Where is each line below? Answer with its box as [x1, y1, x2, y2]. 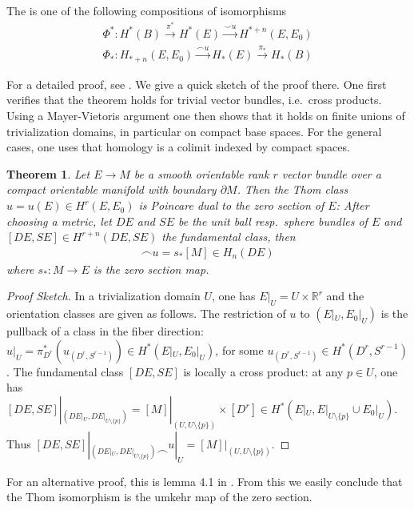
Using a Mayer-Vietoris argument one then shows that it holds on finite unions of [6, 107, 405, 124]
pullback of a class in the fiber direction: [6, 323, 204, 339]
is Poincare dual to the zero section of [138, 197, 324, 214]
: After [336, 197, 369, 214]
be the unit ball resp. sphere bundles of [177, 212, 368, 229]
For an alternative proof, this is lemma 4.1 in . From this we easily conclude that [6, 472, 403, 489]
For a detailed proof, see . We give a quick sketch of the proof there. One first [6, 75, 387, 92]
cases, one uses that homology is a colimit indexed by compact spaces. [6, 139, 350, 155]
